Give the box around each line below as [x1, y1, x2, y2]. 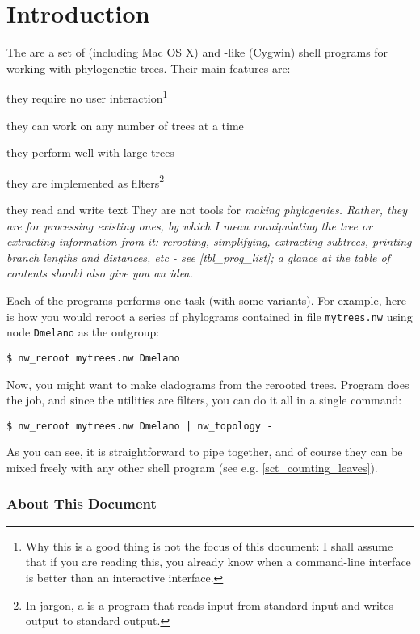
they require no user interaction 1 [6, 87, 168, 106]
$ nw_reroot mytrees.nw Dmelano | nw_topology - [6, 420, 273, 432]
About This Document [6, 493, 157, 514]
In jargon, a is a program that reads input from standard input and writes [25, 596, 394, 613]
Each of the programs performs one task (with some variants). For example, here [6, 291, 406, 308]
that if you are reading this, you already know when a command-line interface [25, 553, 411, 570]
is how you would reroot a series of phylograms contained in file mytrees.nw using [6, 307, 413, 324]
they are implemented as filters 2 [6, 171, 165, 191]
